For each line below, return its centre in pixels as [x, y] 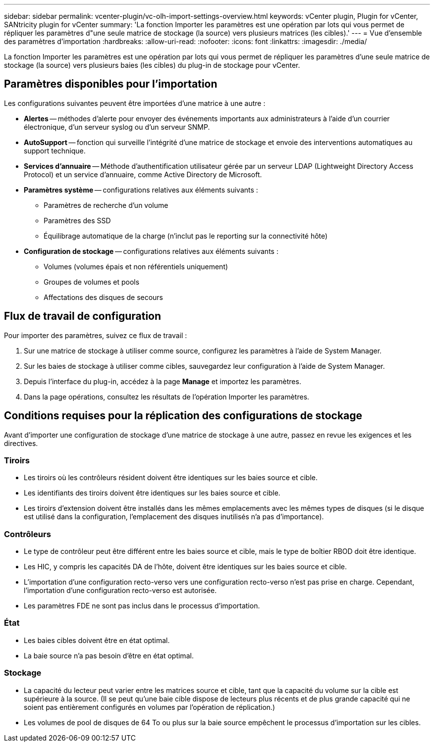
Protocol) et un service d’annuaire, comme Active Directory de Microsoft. [143, 174]
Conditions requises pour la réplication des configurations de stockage [183, 416]
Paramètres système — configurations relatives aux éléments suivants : [141, 190]
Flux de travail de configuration [83, 316]
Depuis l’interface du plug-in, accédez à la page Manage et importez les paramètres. [163, 381]
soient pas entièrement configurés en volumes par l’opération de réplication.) [150, 707]
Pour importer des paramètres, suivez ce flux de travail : [96, 335]
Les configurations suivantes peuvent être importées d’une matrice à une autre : [135, 103]
